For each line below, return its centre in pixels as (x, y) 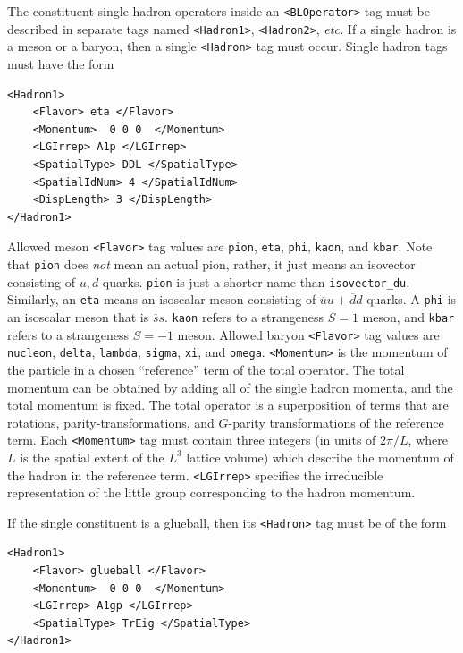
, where (428, 440)
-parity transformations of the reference (336, 422)
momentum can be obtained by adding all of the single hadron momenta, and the (230, 387)
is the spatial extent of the (92, 457)
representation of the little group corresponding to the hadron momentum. (211, 492)
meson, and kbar (408, 316)
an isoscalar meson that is (78, 316)
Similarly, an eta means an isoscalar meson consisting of (162, 299)
